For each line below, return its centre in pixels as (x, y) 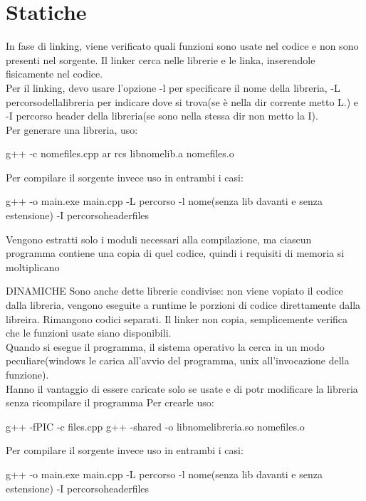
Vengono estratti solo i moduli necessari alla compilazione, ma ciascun (159, 239)
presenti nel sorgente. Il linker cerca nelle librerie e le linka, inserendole (161, 59)
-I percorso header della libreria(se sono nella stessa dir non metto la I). (162, 116)
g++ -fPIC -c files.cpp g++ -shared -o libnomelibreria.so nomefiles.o (155, 426)
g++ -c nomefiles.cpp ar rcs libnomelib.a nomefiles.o (120, 153)
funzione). (27, 374)
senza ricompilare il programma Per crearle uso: (110, 402)
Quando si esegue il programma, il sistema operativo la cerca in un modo (165, 346)
